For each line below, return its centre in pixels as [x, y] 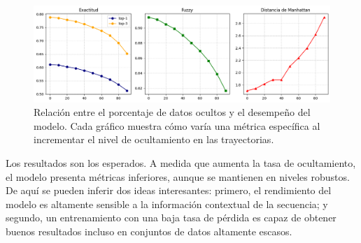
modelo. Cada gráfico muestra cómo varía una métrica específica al [177, 125]
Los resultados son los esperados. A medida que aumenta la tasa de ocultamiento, [181, 163]
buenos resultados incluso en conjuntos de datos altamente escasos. [149, 231]
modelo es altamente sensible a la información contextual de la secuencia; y [167, 204]
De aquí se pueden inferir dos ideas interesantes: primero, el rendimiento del [169, 190]
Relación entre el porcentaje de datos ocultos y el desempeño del [172, 112]
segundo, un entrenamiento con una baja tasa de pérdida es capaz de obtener [171, 218]
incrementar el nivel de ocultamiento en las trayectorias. [154, 139]
